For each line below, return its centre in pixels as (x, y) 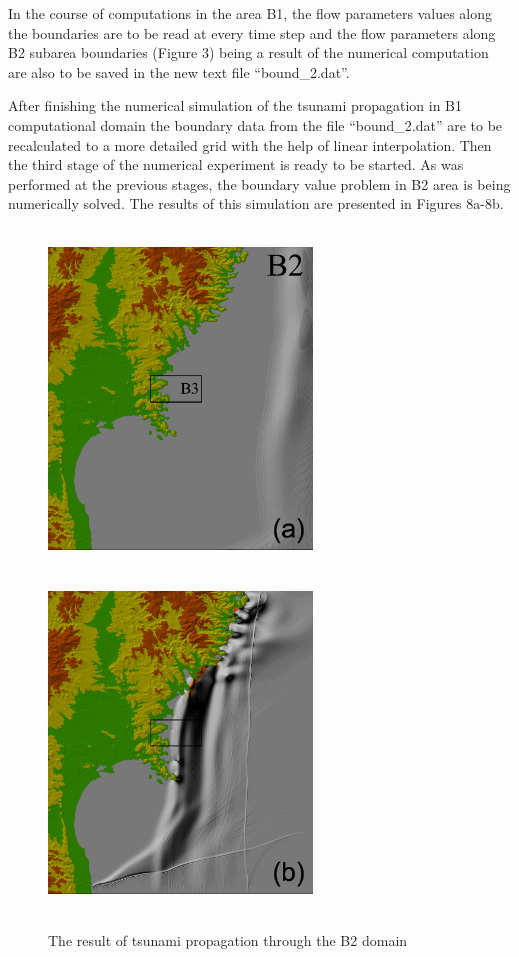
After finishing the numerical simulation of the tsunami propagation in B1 (235, 105)
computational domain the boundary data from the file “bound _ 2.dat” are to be (255, 124)
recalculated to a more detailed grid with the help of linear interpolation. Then (250, 144)
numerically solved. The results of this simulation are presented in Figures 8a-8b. (256, 203)
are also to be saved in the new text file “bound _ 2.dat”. (179, 71)
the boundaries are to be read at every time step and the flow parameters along (252, 32)
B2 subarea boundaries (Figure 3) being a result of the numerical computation (248, 52)
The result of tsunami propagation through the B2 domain (228, 940)
